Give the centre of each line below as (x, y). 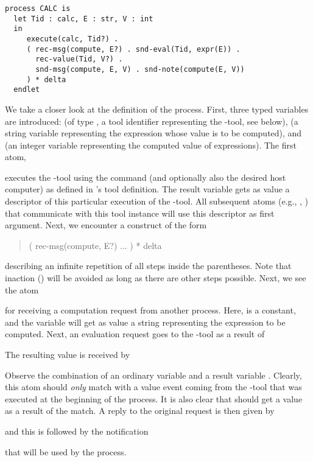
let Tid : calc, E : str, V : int (83, 19)
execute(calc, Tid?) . (72, 39)
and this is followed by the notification (77, 431)
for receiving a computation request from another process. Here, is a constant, (150, 310)
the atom (22, 289)
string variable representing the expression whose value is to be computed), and (153, 133)
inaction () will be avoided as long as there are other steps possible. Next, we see (156, 278)
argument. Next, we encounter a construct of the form (106, 225)
